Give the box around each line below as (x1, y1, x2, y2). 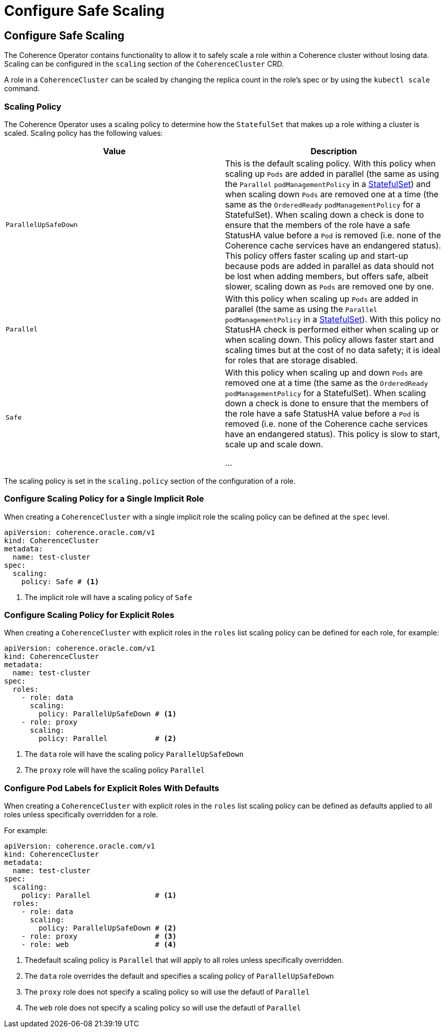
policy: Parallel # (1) (21, 891, 177, 900)
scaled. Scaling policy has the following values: (4, 128, 163, 137)
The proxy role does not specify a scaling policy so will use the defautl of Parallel (25, 987, 310, 997)
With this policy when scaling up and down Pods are (225, 367, 423, 378)
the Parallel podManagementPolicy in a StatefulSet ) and (225, 178, 431, 189)
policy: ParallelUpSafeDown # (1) (38, 710, 177, 718)
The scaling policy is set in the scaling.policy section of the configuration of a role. (4, 476, 296, 485)
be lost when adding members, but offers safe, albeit (225, 271, 429, 281)
